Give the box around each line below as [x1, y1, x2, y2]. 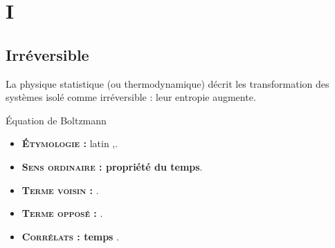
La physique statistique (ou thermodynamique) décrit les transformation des [6, 76, 329, 90]
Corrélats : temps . [21, 229, 120, 243]
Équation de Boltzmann [6, 113, 107, 127]
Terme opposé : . [21, 206, 103, 220]
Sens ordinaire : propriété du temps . [21, 159, 203, 173]
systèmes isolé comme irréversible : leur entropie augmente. [6, 90, 256, 104]
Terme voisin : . [21, 182, 99, 197]
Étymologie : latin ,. [21, 136, 118, 151]
